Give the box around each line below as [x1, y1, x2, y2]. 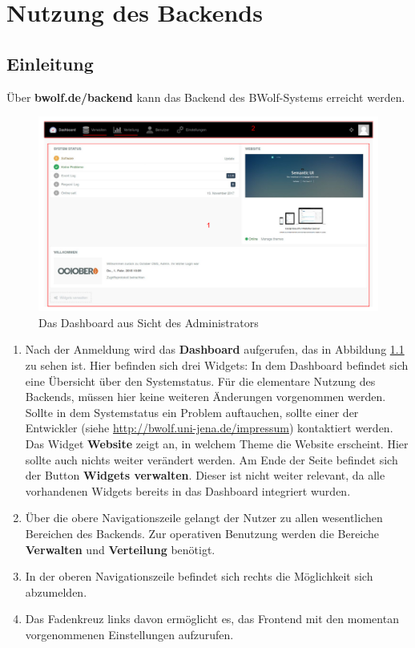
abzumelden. [25, 583, 87, 600]
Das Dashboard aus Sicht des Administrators [38, 314, 259, 330]
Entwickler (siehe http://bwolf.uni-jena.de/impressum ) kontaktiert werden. [25, 419, 393, 436]
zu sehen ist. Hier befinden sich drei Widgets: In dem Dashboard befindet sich [25, 357, 409, 373]
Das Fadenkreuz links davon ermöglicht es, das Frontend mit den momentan [25, 610, 399, 627]
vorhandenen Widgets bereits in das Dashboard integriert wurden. [25, 482, 351, 499]
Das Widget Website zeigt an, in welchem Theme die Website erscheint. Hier [25, 435, 409, 452]
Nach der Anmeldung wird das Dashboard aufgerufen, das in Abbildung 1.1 [25, 341, 405, 358]
